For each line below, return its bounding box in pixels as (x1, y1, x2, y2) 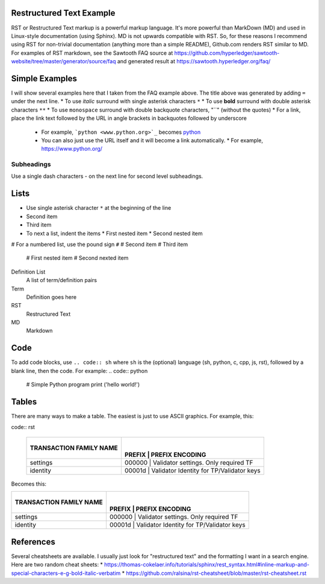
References (11, 536, 55, 547)
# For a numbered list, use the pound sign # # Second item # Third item (11, 240, 188, 248)
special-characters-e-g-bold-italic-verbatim (11, 570, 121, 577)
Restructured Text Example (11, 8, 116, 18)
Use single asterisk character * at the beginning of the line (26, 204, 172, 212)
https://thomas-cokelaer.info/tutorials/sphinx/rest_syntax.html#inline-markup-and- (104, 561, 310, 568)
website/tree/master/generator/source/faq (11, 58, 117, 65)
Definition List (11, 268, 46, 275)
